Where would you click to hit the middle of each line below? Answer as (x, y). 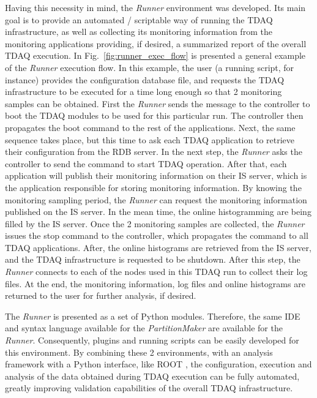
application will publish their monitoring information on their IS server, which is (156, 175)
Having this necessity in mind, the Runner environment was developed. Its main (155, 7)
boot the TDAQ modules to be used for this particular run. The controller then (154, 115)
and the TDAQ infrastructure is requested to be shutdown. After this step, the (153, 259)
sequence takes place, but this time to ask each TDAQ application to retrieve (150, 139)
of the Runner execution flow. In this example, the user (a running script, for (150, 67)
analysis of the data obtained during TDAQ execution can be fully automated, (152, 376)
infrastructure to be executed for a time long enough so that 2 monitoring (144, 92)
